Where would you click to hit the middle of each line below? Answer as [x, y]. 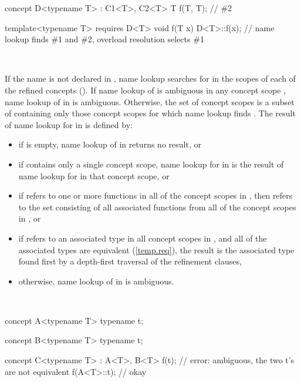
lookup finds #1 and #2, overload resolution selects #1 [104, 39]
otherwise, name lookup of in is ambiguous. [96, 281]
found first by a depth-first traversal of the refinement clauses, [130, 261]
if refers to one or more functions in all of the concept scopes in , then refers [155, 195]
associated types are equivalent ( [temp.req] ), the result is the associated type [156, 249]
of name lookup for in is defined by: [69, 124]
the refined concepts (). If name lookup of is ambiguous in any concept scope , [146, 90]
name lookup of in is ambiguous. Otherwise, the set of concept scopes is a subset [150, 101]
